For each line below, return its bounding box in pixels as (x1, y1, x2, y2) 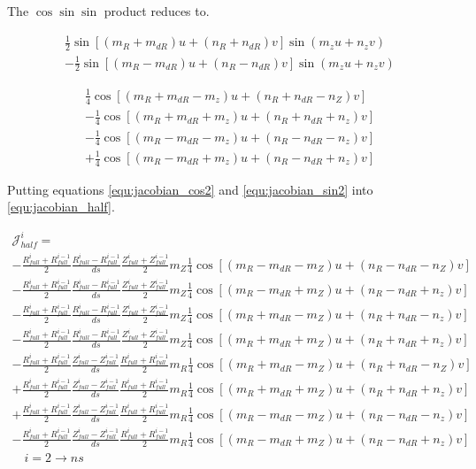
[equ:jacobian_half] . (7, 197, 115, 216)
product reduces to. (104, 2, 210, 19)
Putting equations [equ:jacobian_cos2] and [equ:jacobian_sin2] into (7, 180, 373, 198)
